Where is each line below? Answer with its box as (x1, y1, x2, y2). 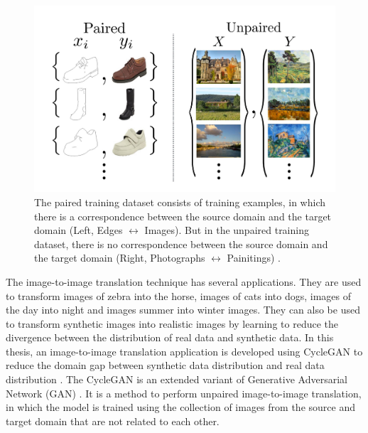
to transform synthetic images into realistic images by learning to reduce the (6, 316, 338, 331)
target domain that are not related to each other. (6, 413, 220, 428)
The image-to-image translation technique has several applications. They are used (6, 274, 362, 289)
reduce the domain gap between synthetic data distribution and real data (6, 358, 325, 373)
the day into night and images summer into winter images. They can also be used (6, 302, 360, 317)
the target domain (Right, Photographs (34, 250, 205, 265)
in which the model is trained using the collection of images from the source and (6, 400, 355, 415)
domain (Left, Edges (34, 223, 123, 237)
